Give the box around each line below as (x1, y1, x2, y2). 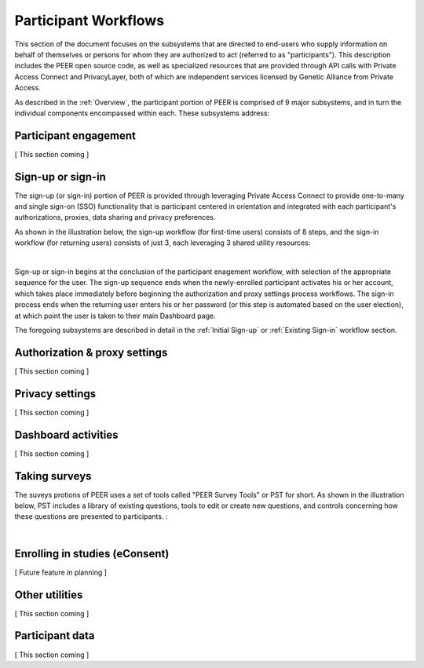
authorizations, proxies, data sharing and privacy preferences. (14, 213, 216, 222)
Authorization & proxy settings (14, 345, 168, 359)
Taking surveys (14, 469, 92, 483)
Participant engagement (14, 129, 137, 142)
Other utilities (14, 588, 83, 601)
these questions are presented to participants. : (14, 512, 168, 521)
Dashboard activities (14, 428, 119, 441)
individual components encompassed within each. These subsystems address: (14, 108, 270, 118)
